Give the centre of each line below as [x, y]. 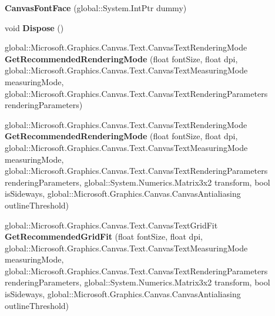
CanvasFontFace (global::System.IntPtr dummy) [96, 8]
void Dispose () [34, 27]
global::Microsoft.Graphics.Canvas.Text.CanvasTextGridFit [111, 225]
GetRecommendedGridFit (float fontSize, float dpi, [104, 236]
